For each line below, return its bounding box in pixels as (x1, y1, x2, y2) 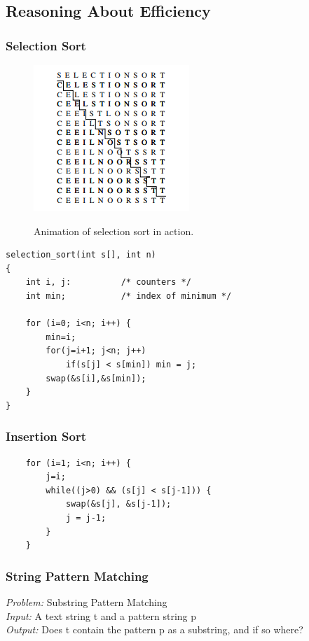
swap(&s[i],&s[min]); (46, 373, 146, 383)
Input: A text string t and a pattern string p (6, 608, 197, 623)
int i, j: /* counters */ (25, 277, 191, 288)
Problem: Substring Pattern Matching (6, 594, 167, 609)
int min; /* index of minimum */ (25, 290, 232, 301)
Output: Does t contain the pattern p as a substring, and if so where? (6, 622, 303, 637)
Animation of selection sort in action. (34, 223, 194, 238)
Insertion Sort (6, 428, 86, 445)
